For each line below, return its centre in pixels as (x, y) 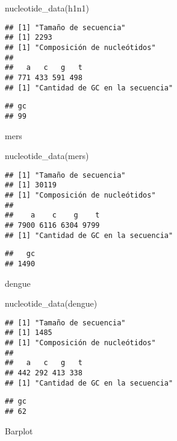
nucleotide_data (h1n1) (47, 8)
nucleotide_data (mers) (47, 156)
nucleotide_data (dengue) (51, 303)
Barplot (19, 430)
